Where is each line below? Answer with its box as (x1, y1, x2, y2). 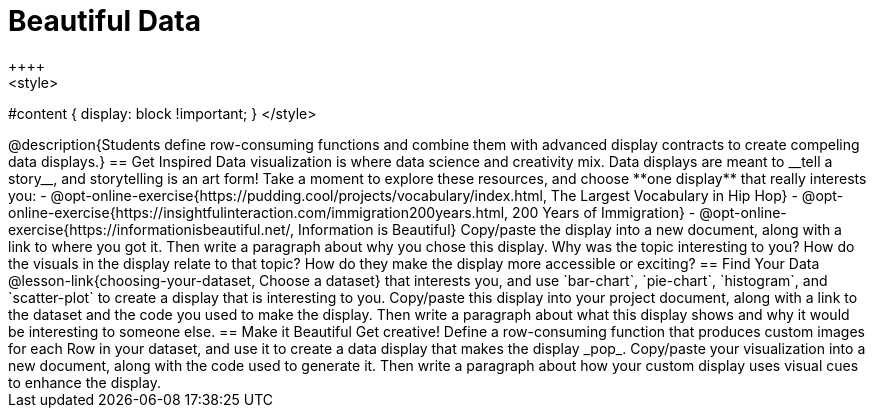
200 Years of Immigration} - (512, 203, 696, 221)
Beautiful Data (8, 4, 201, 38)
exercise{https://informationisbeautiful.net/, (8, 220, 295, 238)
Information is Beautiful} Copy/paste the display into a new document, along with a (298, 220, 842, 238)
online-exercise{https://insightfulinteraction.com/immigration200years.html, (8, 203, 509, 221)
